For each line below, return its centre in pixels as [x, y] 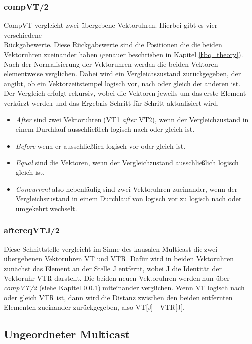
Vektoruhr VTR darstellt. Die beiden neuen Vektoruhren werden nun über [117, 278]
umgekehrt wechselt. [46, 208]
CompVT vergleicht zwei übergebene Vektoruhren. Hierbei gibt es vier [111, 25]
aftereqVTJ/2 [32, 230]
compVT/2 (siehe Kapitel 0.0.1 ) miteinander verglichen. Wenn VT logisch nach [124, 287]
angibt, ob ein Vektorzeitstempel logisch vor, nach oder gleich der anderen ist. [122, 83]
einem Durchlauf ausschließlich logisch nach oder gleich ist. [105, 129]
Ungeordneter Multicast [67, 334]
